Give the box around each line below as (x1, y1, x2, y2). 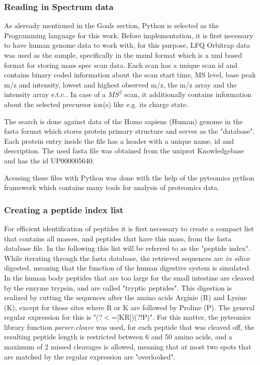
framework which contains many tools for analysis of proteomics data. (4, 182, 219, 193)
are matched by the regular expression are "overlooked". (4, 351, 176, 361)
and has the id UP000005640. (4, 155, 95, 165)
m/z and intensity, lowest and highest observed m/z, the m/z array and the (4, 79, 237, 89)
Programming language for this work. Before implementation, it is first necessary (4, 30, 253, 40)
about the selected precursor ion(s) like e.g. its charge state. (4, 99, 189, 109)
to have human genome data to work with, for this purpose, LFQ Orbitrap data (4, 40, 250, 50)
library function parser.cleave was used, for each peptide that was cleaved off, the (4, 321, 254, 332)
